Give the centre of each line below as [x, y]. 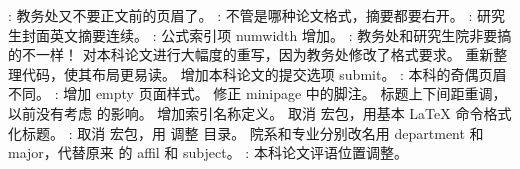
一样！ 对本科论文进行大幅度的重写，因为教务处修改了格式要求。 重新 [264, 54]
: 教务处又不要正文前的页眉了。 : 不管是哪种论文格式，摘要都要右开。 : [240, 15]
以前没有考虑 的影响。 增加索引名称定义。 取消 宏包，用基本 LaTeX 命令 [246, 112]
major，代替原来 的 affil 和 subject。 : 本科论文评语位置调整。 [208, 152]
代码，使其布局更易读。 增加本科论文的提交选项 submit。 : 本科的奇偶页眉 [264, 73]
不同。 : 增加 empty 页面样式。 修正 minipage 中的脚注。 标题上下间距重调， [257, 93]
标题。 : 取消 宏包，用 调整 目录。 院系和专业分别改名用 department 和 [252, 132]
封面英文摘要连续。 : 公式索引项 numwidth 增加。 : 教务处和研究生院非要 [259, 34]
